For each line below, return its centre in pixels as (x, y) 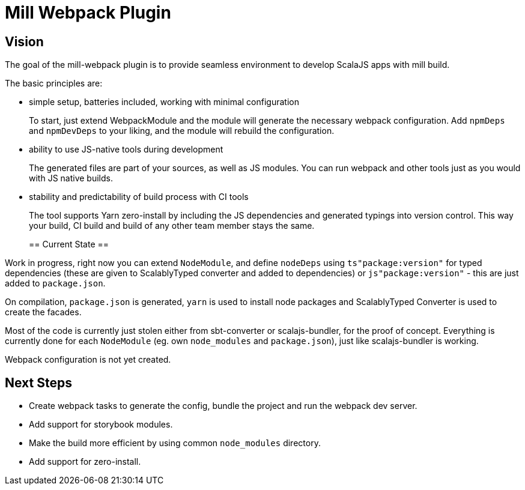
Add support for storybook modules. (101, 425)
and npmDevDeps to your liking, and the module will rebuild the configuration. (182, 131)
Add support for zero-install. (85, 462)
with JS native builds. (71, 178)
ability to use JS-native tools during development (126, 150)
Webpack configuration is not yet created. (88, 360)
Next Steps (38, 383)
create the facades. (43, 312)
